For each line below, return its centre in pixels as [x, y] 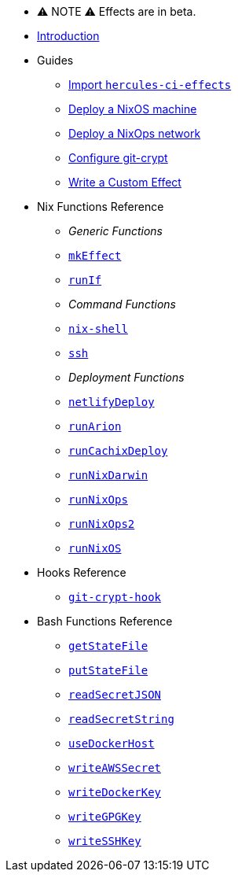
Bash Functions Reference [105, 621]
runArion [95, 426]
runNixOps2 [102, 524]
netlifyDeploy [112, 402]
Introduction [68, 36]
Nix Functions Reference [101, 207]
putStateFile [108, 670]
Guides [55, 60]
